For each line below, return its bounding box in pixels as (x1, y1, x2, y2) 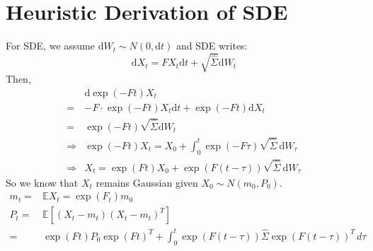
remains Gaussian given (96, 175, 198, 189)
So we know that (6, 175, 79, 189)
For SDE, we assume (6, 38, 95, 53)
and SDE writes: (176, 38, 248, 53)
